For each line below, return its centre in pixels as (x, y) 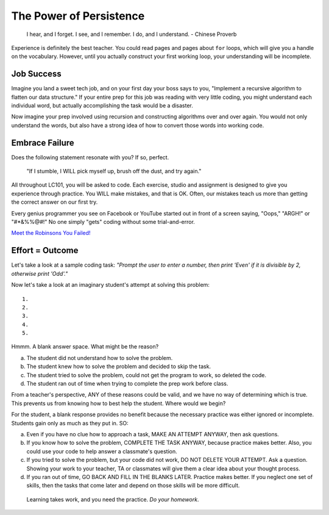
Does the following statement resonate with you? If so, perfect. (90, 157)
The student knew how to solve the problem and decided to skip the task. (119, 367)
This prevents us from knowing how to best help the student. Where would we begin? (119, 403)
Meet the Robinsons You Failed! (51, 233)
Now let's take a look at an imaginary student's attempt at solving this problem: (111, 285)
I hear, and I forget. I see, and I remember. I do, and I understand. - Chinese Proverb (132, 34)
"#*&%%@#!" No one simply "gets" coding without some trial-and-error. (103, 222)
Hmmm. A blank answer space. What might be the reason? (85, 347)
